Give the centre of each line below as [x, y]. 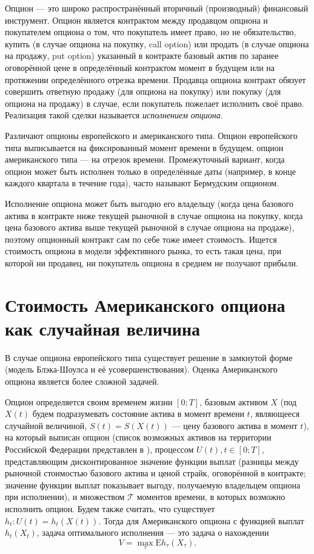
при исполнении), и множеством [65, 497]
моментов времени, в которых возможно [211, 497]
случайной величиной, [46, 425]
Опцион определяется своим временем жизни [89, 401]
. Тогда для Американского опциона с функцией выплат [201, 520]
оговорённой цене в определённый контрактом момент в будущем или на [140, 67]
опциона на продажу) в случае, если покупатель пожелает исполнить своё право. [155, 103]
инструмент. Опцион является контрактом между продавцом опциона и [136, 20]
